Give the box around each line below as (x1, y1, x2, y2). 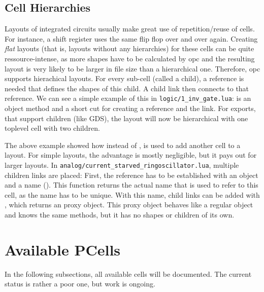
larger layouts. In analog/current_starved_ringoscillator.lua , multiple (5, 159, 239, 170)
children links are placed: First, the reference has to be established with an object (5, 169, 258, 180)
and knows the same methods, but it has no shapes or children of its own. (5, 209, 235, 220)
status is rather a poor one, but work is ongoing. (5, 278, 155, 289)
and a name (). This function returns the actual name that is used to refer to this (5, 179, 258, 190)
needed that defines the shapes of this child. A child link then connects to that (5, 83, 249, 93)
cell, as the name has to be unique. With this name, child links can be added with (5, 189, 260, 200)
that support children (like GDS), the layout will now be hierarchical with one (5, 113, 248, 123)
